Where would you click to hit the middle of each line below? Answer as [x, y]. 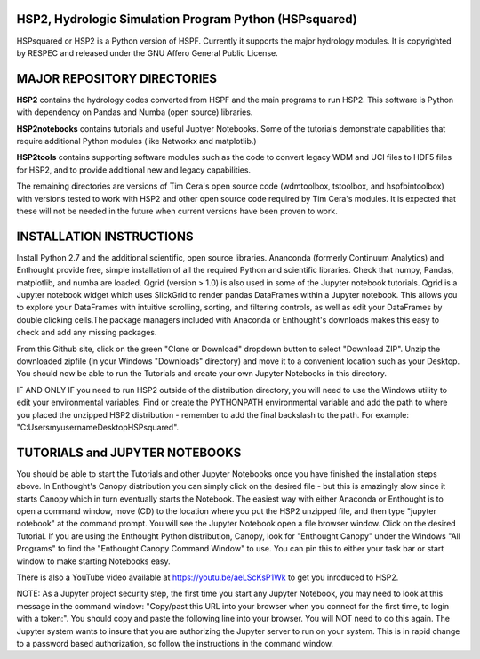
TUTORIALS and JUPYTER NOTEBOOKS [129, 452]
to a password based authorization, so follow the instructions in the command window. [175, 643]
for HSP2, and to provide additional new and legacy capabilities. [134, 170]
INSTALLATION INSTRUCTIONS [105, 236]
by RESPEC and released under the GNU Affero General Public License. [148, 52]
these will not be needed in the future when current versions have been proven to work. [177, 211]
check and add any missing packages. [87, 333]
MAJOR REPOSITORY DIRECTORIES [117, 79]
